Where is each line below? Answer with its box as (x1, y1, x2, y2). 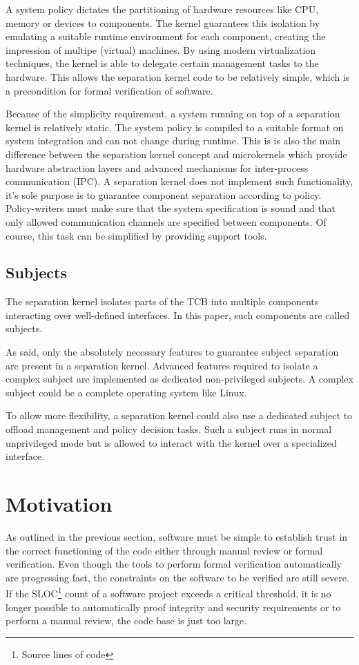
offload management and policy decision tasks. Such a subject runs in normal (6, 422, 332, 436)
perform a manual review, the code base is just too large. (6, 613, 247, 628)
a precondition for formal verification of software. (6, 83, 213, 97)
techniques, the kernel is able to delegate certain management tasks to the (6, 56, 319, 70)
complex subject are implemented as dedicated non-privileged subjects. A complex (6, 372, 353, 386)
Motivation (6, 490, 113, 518)
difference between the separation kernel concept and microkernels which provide (6, 146, 347, 161)
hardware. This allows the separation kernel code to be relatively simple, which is (6, 69, 350, 84)
